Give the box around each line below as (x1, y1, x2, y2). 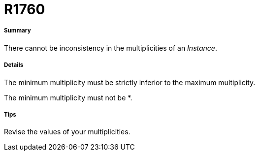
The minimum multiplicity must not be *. (4, 93, 132, 102)
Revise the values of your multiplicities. (4, 127, 130, 136)
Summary (4, 27, 31, 34)
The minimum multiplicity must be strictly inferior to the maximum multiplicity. (4, 78, 256, 87)
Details (4, 62, 24, 69)
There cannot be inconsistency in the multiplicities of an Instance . (4, 43, 217, 52)
